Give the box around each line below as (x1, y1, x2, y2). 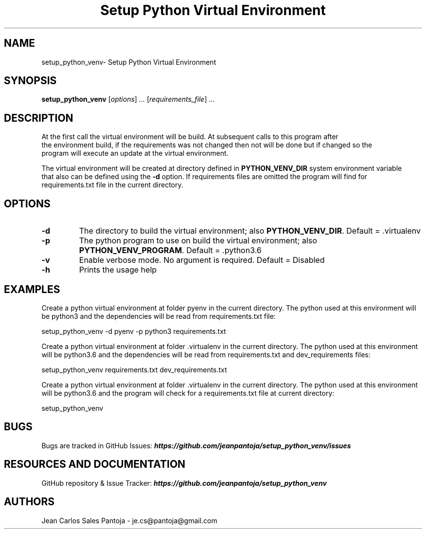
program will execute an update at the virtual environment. (41, 149, 229, 158)
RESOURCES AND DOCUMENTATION (4, 458, 186, 471)
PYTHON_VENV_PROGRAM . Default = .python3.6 (79, 245, 262, 256)
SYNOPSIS (4, 74, 57, 87)
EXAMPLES (4, 283, 60, 295)
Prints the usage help (79, 265, 157, 275)
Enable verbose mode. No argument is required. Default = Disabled (79, 255, 325, 265)
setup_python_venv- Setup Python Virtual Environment (41, 57, 216, 66)
